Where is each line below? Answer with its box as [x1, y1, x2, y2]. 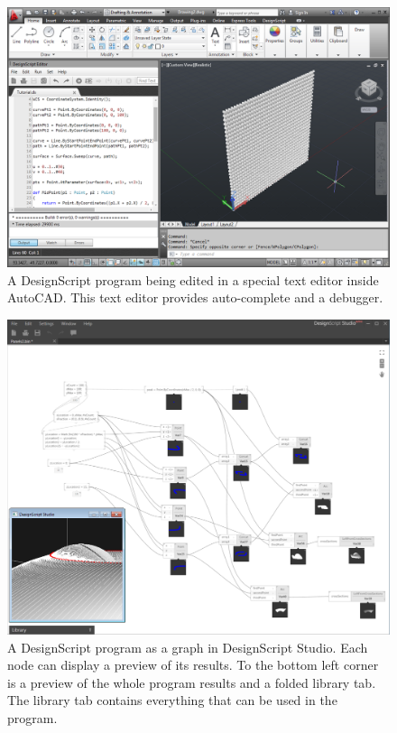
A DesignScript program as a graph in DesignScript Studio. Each [7, 637, 368, 656]
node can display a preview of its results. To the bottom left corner [7, 655, 379, 674]
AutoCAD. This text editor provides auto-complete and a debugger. [7, 288, 383, 307]
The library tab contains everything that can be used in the [7, 691, 337, 710]
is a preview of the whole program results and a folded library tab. [7, 673, 376, 691]
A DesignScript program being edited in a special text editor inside [7, 270, 379, 289]
